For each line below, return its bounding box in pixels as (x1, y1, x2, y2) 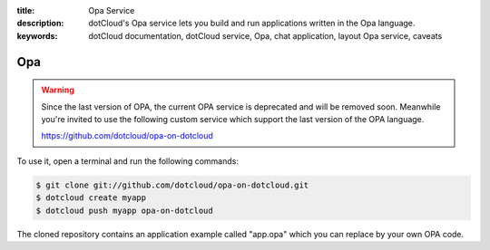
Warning (41, 84, 74, 95)
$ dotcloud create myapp (35, 193, 147, 203)
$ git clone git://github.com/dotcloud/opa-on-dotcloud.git (35, 179, 309, 190)
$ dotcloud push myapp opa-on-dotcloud (35, 205, 213, 216)
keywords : (16, 30, 58, 41)
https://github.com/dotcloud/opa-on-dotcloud (41, 130, 213, 141)
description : (16, 18, 64, 29)
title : (16, 5, 35, 15)
